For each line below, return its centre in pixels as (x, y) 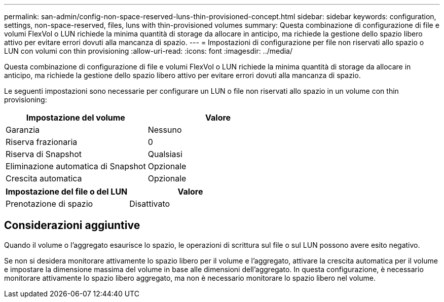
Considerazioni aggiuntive (72, 225)
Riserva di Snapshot (44, 154)
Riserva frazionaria (42, 142)
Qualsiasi (165, 154)
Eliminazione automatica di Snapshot (76, 166)
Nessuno (165, 130)
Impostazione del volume (76, 118)
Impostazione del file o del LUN (67, 192)
